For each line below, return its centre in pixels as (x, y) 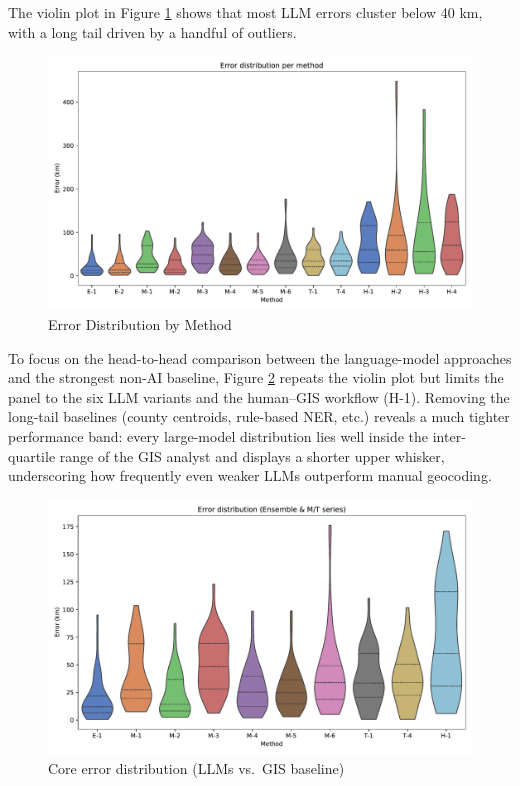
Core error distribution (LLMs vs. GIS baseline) (196, 767)
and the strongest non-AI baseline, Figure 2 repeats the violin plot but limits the (256, 377)
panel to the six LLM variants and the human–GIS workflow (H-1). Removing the (259, 396)
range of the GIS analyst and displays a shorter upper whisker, (252, 455)
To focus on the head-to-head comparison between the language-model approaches (260, 357)
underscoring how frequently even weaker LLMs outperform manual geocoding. (250, 475)
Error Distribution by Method (140, 324)
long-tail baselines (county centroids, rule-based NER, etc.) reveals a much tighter (259, 416)
